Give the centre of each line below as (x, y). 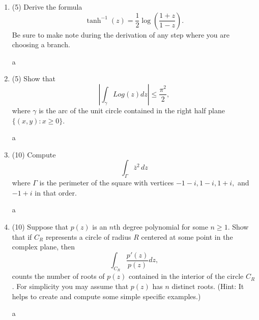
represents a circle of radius (88, 236)
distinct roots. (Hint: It (208, 286)
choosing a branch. (41, 44)
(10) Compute (34, 154)
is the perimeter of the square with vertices (107, 183)
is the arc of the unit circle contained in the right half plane (132, 110)
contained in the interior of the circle (186, 276)
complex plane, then (44, 247)
